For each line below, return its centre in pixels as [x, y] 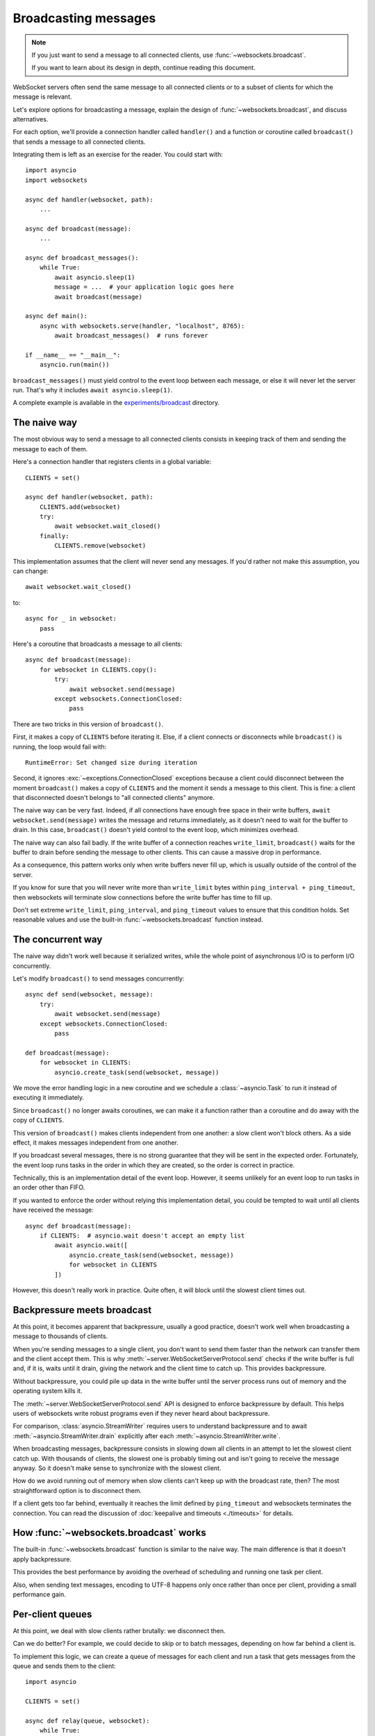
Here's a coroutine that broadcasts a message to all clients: [98, 644]
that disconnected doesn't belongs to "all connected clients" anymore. [114, 798]
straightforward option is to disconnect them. [77, 1490]
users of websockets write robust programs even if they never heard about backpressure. [141, 1414]
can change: [31, 571]
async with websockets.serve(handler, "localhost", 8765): [142, 326]
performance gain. [39, 1594]
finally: [54, 536]
